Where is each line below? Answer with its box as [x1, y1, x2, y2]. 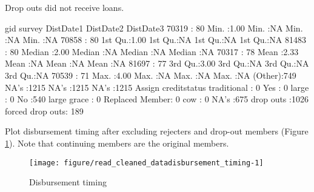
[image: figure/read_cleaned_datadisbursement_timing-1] [29, 158, 264, 167]
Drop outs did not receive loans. [5, 1, 124, 13]
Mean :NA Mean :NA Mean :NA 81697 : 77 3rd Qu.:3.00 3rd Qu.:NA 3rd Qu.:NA [5, 57, 309, 70]
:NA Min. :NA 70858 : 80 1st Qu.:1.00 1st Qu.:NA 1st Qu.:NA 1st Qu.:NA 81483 [5, 33, 306, 46]
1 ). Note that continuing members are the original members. [5, 136, 229, 149]
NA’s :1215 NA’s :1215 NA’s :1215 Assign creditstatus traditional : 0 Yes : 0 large [5, 81, 309, 93]
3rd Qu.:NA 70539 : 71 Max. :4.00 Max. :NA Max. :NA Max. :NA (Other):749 [5, 68, 296, 81]
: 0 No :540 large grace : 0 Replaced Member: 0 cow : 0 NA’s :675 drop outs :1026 [5, 93, 309, 105]
